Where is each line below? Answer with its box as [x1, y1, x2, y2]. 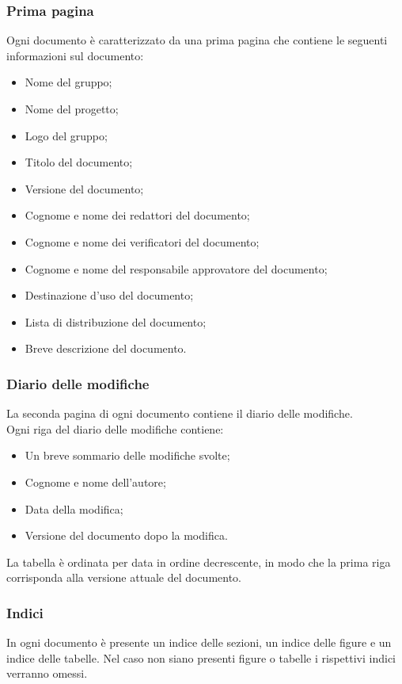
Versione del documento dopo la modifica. [25, 527, 228, 544]
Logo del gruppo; [25, 127, 108, 143]
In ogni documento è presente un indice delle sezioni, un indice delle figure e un [6, 634, 392, 651]
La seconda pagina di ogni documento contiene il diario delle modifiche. [6, 405, 353, 422]
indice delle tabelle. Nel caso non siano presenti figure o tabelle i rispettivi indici [6, 649, 396, 666]
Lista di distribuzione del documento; [25, 313, 207, 330]
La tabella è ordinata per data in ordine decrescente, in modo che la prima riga [6, 553, 391, 570]
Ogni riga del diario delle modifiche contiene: [6, 420, 224, 437]
